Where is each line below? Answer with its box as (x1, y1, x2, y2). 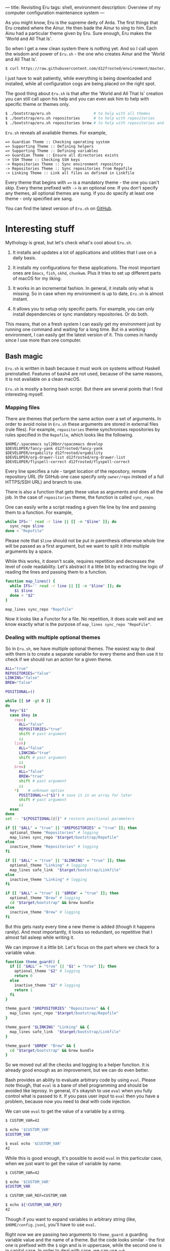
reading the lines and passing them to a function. (5, 569, 107, 575)
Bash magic (5, 352, 43, 360)
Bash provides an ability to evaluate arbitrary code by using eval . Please (5, 1077, 156, 1083)
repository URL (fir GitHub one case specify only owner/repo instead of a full (5, 473, 164, 479)
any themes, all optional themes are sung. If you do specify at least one (5, 190, 154, 196)
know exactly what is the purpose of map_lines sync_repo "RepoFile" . (5, 621, 152, 627)
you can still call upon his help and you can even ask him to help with (5, 96, 149, 102)
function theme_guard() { (5, 959, 60, 964)
